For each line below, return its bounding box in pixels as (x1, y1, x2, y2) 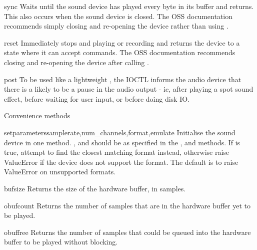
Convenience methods (4, 110, 70, 121)
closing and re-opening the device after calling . (4, 57, 149, 67)
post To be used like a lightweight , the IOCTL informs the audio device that (4, 74, 241, 84)
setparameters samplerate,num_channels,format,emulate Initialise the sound (4, 127, 235, 137)
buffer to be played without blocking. (4, 236, 118, 247)
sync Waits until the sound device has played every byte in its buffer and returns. (4, 1, 254, 11)
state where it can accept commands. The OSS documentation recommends (4, 47, 235, 58)
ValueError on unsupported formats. (4, 166, 116, 177)
